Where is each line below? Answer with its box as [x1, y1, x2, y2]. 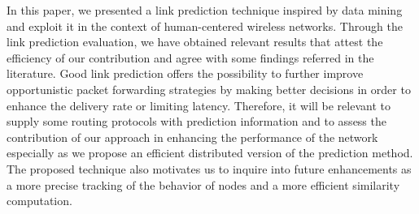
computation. [7, 192, 72, 209]
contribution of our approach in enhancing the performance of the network [7, 128, 378, 145]
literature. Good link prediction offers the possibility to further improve [7, 65, 364, 82]
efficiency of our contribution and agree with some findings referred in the [7, 49, 374, 66]
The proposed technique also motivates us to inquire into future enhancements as [7, 160, 412, 177]
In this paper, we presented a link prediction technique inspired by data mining [7, 2, 403, 18]
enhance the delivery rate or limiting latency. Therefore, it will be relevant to [7, 96, 391, 113]
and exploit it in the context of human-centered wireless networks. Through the [7, 17, 403, 34]
